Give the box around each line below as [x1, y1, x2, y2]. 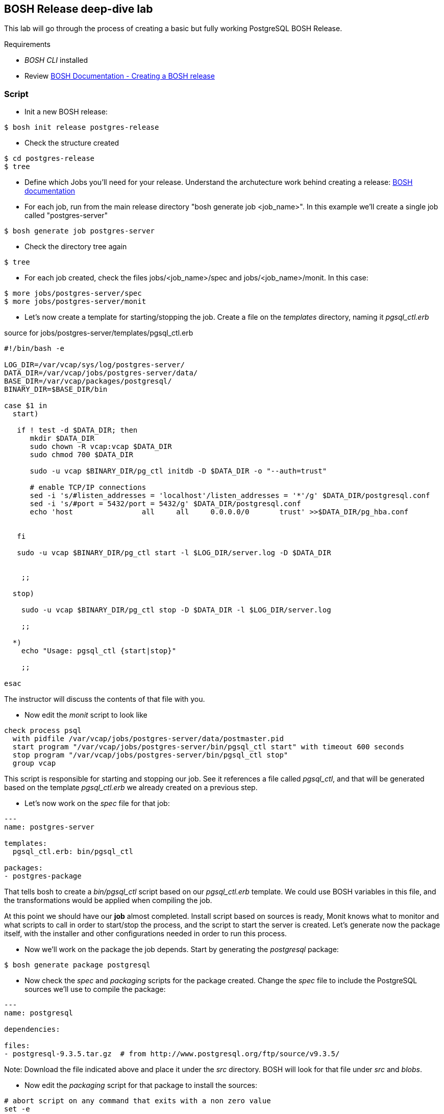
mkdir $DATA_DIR [30, 434, 95, 443]
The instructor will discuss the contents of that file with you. [4, 695, 205, 704]
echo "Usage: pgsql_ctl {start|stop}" [21, 647, 177, 655]
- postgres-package [4, 872, 82, 881]
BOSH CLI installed [24, 56, 88, 65]
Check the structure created [24, 138, 119, 148]
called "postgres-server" [24, 211, 108, 220]
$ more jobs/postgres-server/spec [4, 289, 142, 298]
